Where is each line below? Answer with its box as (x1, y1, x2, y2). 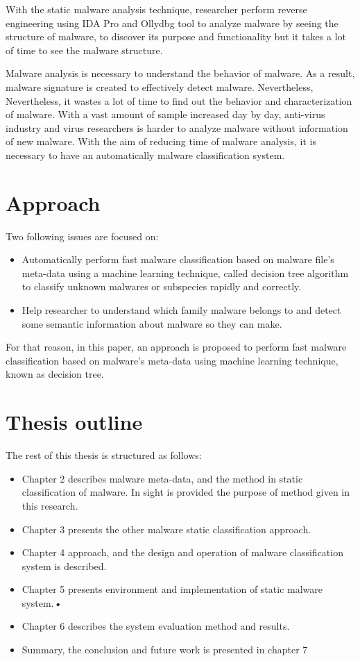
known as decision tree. (6, 367, 104, 381)
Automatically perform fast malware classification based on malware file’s (22, 252, 334, 267)
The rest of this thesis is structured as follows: (6, 448, 202, 462)
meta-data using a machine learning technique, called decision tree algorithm (22, 265, 349, 280)
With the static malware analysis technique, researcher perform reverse (6, 2, 307, 16)
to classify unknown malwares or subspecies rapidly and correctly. (22, 279, 302, 294)
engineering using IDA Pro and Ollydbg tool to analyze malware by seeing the (6, 15, 338, 30)
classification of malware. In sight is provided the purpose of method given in (22, 485, 350, 499)
